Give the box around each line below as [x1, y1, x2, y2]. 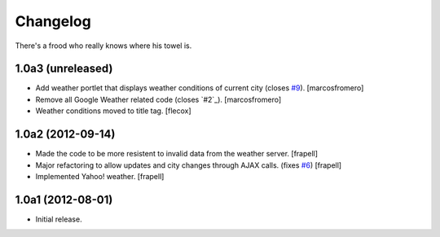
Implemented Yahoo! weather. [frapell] [35, 171, 165, 181]
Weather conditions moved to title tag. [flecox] [35, 106, 191, 116]
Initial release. [35, 214, 82, 224]
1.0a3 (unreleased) [15, 62, 113, 76]
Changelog [15, 12, 91, 30]
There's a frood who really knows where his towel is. [15, 41, 192, 50]
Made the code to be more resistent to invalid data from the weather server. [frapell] [35, 149, 318, 159]
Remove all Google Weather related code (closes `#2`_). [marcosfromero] [35, 94, 282, 104]
